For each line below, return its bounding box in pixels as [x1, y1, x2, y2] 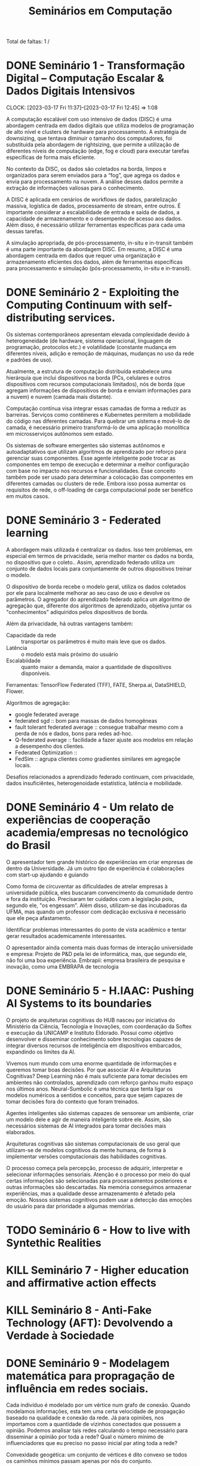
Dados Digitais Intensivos [6, 84, 136, 98]
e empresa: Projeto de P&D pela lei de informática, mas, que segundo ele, [6, 950, 187, 957]
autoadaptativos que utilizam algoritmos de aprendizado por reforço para [6, 448, 186, 456]
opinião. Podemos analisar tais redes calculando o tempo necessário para [6, 1427, 188, 1434]
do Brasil [6, 839, 51, 853]
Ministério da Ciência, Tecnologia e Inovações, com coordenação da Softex [6, 1022, 192, 1030]
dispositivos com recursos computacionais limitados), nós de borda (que [6, 381, 185, 388]
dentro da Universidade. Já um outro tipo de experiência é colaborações [6, 865, 185, 872]
